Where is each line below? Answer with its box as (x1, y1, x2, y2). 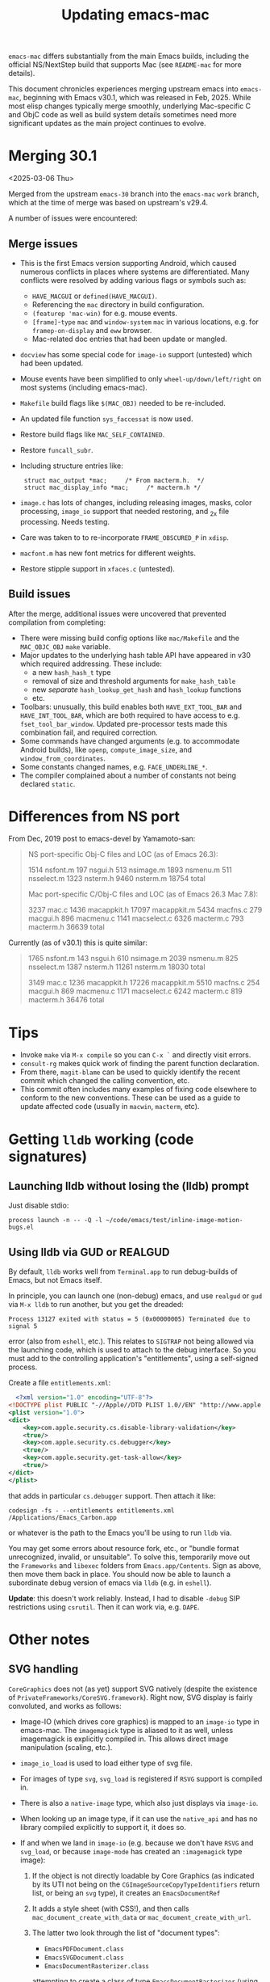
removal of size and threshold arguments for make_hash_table (31, 676, 236, 685)
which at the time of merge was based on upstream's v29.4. (8, 198, 208, 208)
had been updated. (19, 358, 84, 368)
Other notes (8, 1630, 90, 1648)
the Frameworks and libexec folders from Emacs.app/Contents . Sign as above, (8, 1560, 262, 1570)
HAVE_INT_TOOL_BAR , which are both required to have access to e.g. (19, 710, 240, 720)
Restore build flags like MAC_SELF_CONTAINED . (19, 429, 165, 439)
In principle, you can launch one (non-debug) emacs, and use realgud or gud (8, 1291, 263, 1301)
